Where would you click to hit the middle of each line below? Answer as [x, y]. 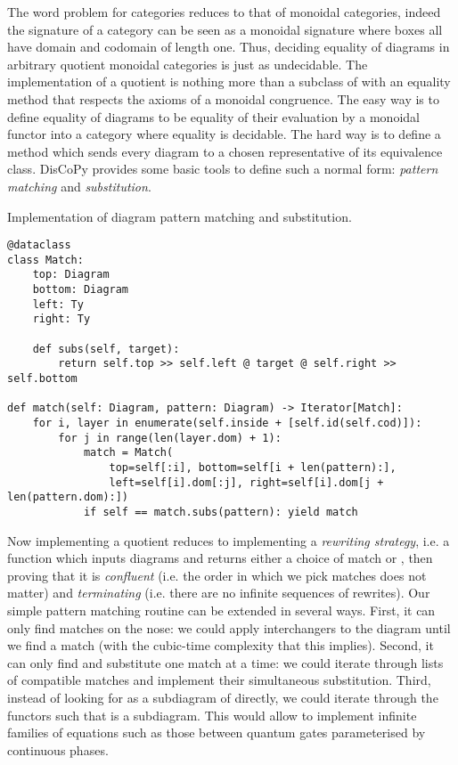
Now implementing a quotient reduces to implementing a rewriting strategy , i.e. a [229, 540]
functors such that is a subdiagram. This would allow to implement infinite [212, 715]
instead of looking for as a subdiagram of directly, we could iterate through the [223, 697]
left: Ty [58, 304]
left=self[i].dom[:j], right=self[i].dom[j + [246, 482]
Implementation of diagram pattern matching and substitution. [180, 216]
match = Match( [128, 453]
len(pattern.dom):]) [68, 497]
